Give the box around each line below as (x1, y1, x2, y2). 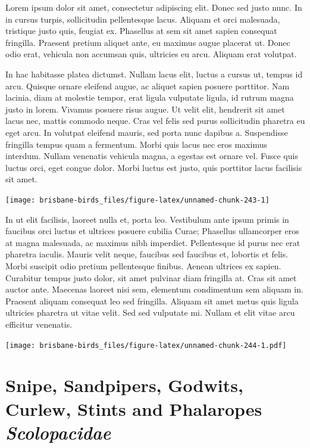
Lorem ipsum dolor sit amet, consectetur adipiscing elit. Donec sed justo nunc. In (5, 1, 302, 13)
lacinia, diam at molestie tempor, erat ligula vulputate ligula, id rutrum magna (5, 91, 294, 104)
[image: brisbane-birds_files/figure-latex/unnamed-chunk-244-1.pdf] (5, 341, 287, 350)
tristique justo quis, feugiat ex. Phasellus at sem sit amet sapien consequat (5, 24, 277, 37)
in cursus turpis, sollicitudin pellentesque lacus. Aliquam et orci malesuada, (5, 13, 280, 25)
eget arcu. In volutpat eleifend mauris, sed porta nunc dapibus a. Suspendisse (5, 126, 288, 138)
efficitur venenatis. (5, 318, 73, 330)
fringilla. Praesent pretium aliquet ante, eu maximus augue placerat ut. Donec (5, 36, 290, 48)
